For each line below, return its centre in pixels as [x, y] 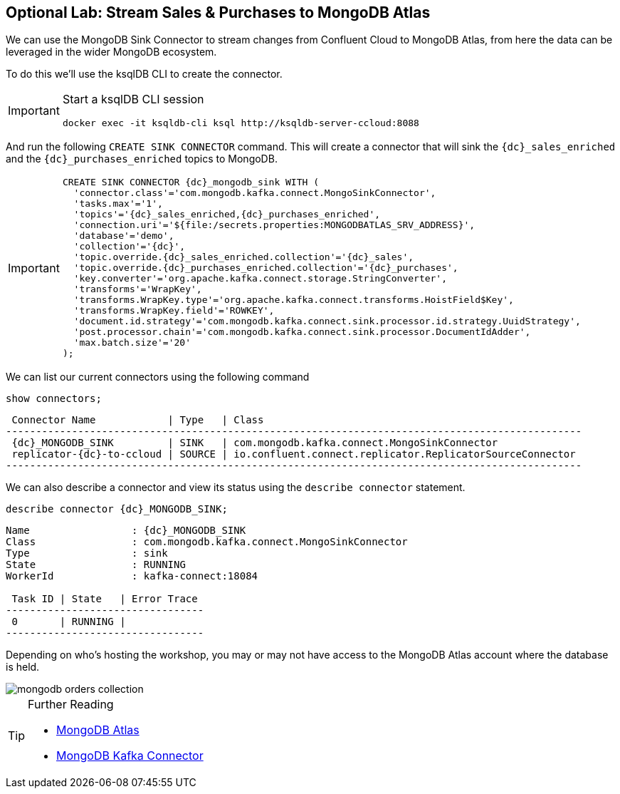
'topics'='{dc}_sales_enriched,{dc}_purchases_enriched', [227, 215]
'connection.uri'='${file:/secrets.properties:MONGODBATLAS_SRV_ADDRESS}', [274, 225]
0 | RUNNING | [69, 622]
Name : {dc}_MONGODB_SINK [126, 531]
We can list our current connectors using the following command [158, 377]
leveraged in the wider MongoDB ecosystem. [111, 52]
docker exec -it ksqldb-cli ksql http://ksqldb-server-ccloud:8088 [241, 123]
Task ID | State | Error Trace [105, 599]
